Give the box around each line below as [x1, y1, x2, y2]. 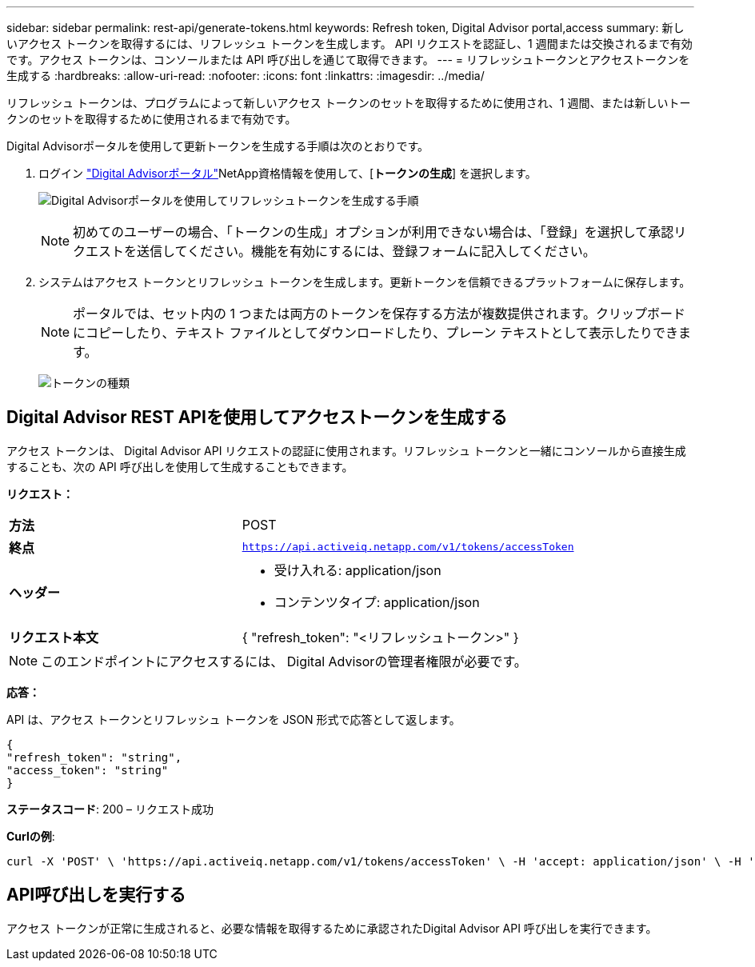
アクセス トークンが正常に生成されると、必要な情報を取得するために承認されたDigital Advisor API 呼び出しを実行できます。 [6, 921, 657, 935]
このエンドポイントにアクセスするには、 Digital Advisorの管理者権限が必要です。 [41, 653, 527, 669]
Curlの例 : [6, 829, 55, 843]
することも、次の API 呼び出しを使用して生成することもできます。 [6, 459, 354, 474]
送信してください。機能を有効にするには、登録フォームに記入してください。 [137, 243, 596, 259]
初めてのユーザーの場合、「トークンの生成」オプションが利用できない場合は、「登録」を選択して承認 [73, 224, 674, 240]
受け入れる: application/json [274, 561, 441, 578]
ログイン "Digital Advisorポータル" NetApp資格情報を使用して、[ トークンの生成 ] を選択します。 [38, 166, 537, 180]
